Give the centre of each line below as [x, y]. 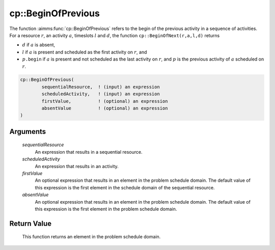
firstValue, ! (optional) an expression [105, 101]
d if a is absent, [39, 45]
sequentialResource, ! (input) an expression [101, 87]
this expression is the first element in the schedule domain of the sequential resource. [125, 187]
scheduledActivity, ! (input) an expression [101, 94]
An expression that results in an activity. [77, 166]
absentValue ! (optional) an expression [105, 108]
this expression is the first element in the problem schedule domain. [106, 209]
